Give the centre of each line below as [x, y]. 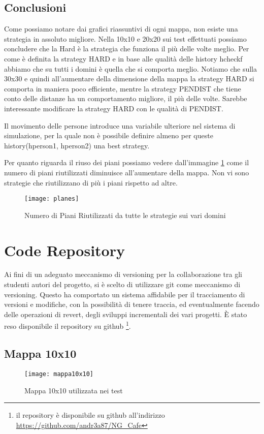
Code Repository [64, 250]
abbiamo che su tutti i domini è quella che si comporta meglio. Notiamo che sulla [131, 68]
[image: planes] [52, 199]
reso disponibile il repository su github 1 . [68, 325]
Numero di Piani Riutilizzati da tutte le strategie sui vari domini [125, 215]
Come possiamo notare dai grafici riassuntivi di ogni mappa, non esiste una [121, 29]
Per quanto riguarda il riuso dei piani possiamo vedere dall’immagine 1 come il [127, 162]
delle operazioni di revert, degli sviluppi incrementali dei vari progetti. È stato [126, 314]
